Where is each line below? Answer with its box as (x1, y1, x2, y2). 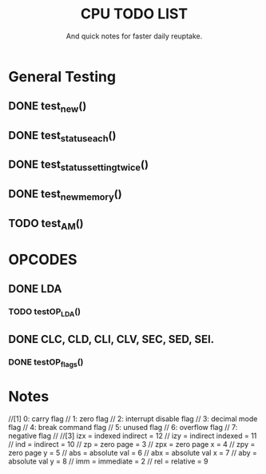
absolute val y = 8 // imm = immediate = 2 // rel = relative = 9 (8, 456, 208, 466)
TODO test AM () (8, 217, 84, 232)
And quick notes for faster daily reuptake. (66, 31, 203, 41)
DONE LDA (8, 282, 62, 296)
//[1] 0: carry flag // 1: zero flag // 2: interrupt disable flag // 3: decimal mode (8, 414, 258, 424)
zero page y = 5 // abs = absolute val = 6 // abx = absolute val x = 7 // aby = (8, 448, 258, 458)
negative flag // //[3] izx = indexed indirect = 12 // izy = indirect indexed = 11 (8, 431, 257, 440)
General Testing (8, 67, 117, 86)
